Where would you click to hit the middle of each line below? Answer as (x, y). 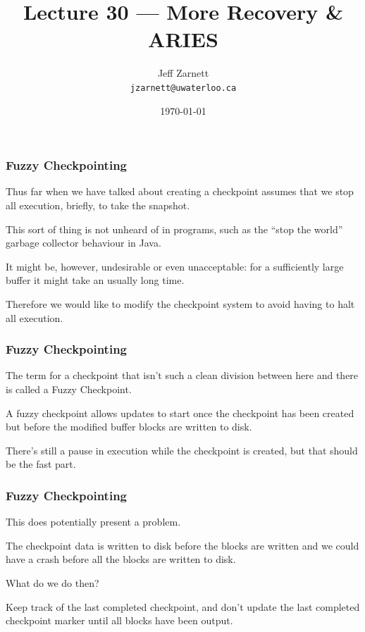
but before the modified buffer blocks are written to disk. (129, 427)
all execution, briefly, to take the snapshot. (98, 205)
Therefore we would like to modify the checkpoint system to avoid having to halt (180, 304)
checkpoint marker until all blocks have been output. (119, 620)
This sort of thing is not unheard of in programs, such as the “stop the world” (174, 229)
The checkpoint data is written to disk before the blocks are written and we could (182, 545)
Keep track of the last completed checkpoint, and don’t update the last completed (183, 606)
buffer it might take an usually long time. (95, 280)
